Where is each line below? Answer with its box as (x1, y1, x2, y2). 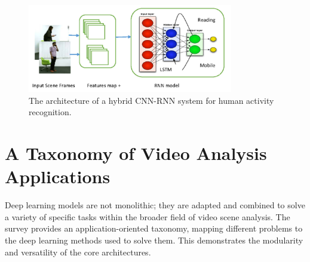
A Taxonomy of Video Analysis (5, 141, 267, 165)
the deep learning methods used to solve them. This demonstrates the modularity (5, 233, 303, 246)
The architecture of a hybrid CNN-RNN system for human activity (29, 94, 274, 106)
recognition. (29, 106, 72, 118)
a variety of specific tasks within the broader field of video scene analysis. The (5, 210, 290, 223)
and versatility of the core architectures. (5, 245, 151, 258)
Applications (5, 164, 111, 189)
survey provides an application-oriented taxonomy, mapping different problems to (5, 222, 303, 235)
